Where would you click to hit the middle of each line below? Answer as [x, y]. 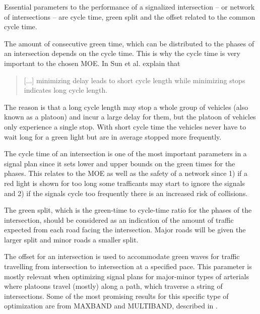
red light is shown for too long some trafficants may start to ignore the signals [124, 183]
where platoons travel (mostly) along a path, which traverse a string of [113, 286]
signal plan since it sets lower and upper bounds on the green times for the [120, 163]
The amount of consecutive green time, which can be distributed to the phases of [129, 43]
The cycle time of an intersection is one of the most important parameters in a [125, 153]
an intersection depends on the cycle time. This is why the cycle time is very [122, 53]
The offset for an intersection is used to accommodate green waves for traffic [122, 256]
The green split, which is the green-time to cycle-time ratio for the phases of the [128, 210]
